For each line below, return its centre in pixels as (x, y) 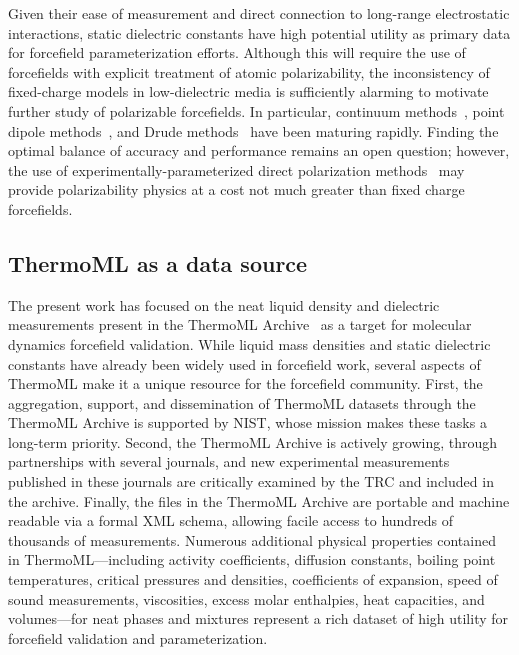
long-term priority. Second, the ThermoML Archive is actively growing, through (253, 441)
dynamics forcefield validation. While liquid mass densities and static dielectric (249, 343)
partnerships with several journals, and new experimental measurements (229, 461)
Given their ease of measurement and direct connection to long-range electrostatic (259, 13)
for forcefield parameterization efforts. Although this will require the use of (237, 52)
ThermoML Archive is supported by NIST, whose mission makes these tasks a (247, 422)
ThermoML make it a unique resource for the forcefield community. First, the (245, 383)
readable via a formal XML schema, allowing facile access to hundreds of (231, 520)
